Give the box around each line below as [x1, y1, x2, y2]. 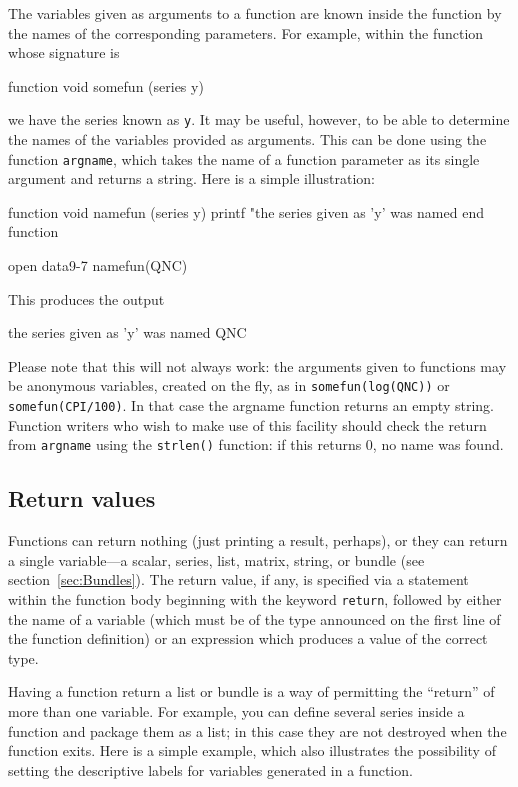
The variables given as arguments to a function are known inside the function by [8, 3, 502, 23]
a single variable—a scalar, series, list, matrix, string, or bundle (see [8, 549, 425, 570]
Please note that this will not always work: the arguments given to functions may [8, 355, 507, 376]
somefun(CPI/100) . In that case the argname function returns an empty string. [8, 395, 494, 416]
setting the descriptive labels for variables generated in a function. [8, 759, 413, 780]
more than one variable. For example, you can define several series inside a [8, 701, 465, 722]
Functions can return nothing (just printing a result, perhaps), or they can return [8, 530, 508, 551]
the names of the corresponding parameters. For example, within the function [8, 22, 484, 43]
